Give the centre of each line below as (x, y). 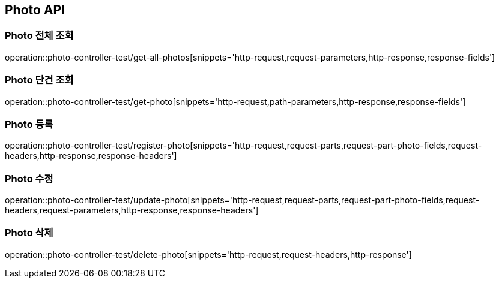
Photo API (35, 10)
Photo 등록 (29, 124)
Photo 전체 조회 (39, 36)
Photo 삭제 (29, 233)
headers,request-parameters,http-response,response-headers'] (132, 210)
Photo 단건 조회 (39, 80)
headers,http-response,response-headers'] (91, 156)
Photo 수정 (29, 178)
